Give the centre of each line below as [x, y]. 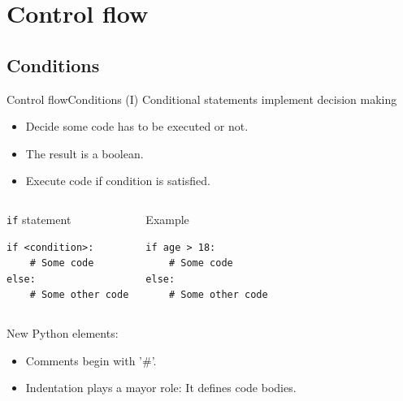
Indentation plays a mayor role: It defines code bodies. [161, 388]
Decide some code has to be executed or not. [137, 126]
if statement [39, 219]
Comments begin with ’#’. [91, 360]
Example [167, 219]
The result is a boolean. [84, 153]
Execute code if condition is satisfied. [118, 181]
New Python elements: [63, 332]
